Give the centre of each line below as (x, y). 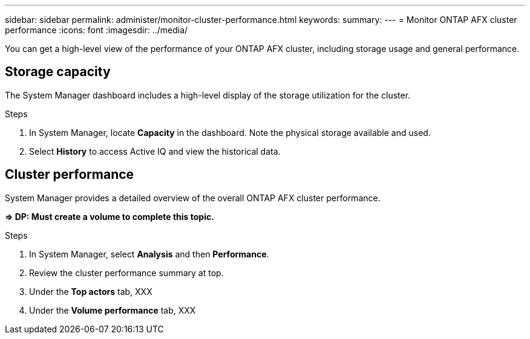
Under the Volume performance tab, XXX (113, 310)
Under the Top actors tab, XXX (91, 291)
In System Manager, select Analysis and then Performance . (149, 254)
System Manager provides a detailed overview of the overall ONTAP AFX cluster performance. (193, 198)
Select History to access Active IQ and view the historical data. (155, 151)
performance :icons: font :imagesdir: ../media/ (97, 30)
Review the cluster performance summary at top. (126, 273)
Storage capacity (58, 72)
